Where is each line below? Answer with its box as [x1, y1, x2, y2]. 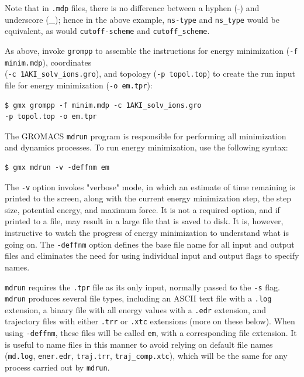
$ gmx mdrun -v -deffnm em [5, 163, 109, 172]
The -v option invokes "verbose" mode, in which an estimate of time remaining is [5, 180, 295, 193]
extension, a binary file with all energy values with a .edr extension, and [5, 303, 267, 316]
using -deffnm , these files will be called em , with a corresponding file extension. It [5, 327, 297, 339]
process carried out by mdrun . [5, 361, 110, 373]
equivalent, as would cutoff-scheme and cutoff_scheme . [5, 25, 210, 37]
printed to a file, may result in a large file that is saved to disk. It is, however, [5, 215, 284, 227]
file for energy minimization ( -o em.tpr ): [5, 78, 153, 91]
